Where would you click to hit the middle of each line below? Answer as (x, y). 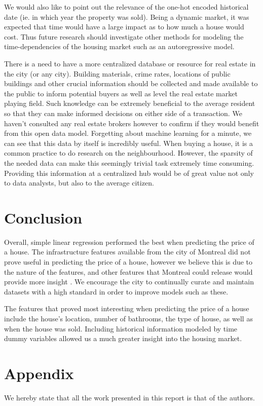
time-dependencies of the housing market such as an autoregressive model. (119, 46)
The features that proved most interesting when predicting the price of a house (127, 308)
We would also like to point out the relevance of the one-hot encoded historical (126, 7)
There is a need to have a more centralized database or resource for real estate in (130, 63)
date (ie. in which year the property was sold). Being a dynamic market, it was (127, 16)
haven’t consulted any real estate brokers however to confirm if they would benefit (132, 123)
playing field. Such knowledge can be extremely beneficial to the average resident (130, 103)
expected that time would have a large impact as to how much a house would (124, 27)
